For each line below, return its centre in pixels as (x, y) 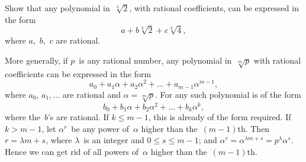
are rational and (91, 94)
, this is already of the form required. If (220, 117)
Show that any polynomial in (57, 8)
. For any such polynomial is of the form (228, 94)
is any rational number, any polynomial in (155, 60)
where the (22, 117)
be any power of (100, 128)
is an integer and (114, 140)
